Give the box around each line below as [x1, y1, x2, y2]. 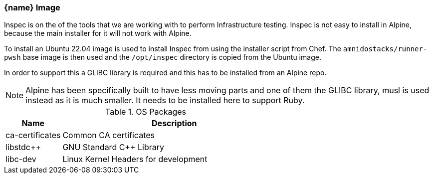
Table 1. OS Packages [105, 107, 187, 117]
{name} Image [4, 2, 60, 12]
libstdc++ [5, 142, 41, 153]
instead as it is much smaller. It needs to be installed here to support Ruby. [25, 95, 305, 106]
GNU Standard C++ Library [62, 142, 165, 153]
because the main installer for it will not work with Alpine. [4, 29, 192, 38]
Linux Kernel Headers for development [62, 154, 208, 165]
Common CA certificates [62, 130, 155, 141]
